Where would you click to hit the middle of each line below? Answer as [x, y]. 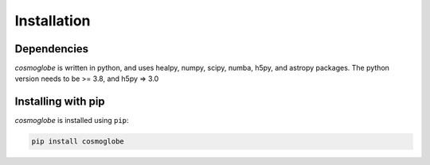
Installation [53, 21]
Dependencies [52, 49]
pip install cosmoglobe [78, 142]
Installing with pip [60, 102]
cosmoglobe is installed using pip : [72, 121]
